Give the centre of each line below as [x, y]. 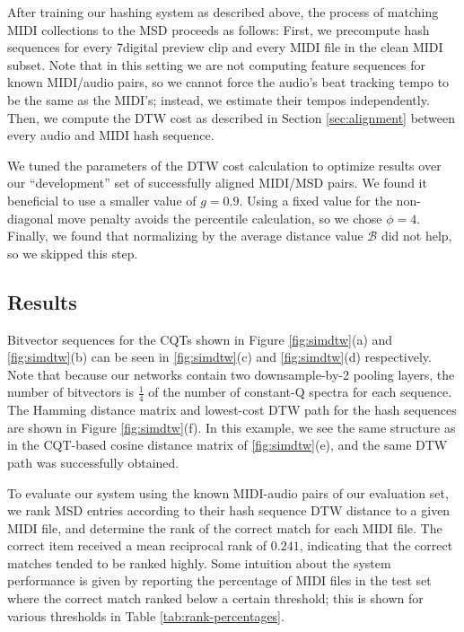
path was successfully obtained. [93, 462]
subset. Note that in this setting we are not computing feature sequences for [217, 64]
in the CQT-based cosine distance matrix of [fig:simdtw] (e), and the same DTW [228, 445]
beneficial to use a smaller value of [102, 200]
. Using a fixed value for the [315, 200]
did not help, [416, 236]
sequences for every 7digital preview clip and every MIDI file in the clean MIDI [225, 47]
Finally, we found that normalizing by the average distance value [185, 236]
